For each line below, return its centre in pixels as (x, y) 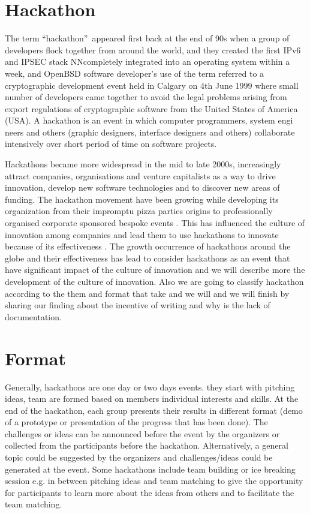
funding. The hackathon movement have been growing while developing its (142, 199)
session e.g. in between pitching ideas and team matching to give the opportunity (154, 481)
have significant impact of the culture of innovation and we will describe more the (155, 270)
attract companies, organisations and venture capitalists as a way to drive (140, 175)
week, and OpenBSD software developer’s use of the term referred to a (135, 73)
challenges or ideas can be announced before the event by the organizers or (142, 433)
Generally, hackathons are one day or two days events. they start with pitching (150, 387)
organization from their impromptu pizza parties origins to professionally (139, 211)
